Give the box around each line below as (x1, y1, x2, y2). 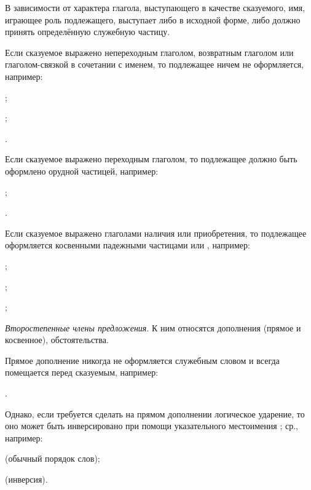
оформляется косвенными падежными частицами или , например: (5, 239, 250, 251)
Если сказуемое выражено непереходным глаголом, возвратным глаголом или (5, 45, 294, 58)
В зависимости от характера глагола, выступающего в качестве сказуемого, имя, (5, 1, 305, 14)
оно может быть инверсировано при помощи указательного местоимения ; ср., (5, 419, 298, 432)
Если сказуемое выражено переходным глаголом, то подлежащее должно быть (5, 152, 297, 165)
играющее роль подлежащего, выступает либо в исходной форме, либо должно (5, 13, 301, 26)
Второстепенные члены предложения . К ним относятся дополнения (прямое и (5, 321, 301, 334)
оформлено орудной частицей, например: (5, 164, 159, 177)
